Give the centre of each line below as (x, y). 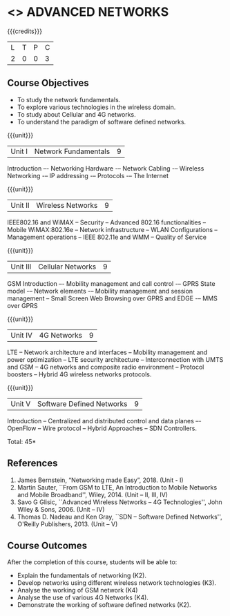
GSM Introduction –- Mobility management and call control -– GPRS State (111, 283)
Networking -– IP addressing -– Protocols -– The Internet (88, 175)
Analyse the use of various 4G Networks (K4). (83, 597)
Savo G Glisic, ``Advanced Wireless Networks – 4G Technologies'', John (119, 502)
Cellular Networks (67, 267)
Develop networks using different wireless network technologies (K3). (116, 583)
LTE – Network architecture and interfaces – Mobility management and (107, 352)
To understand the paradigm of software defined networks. (102, 122)
